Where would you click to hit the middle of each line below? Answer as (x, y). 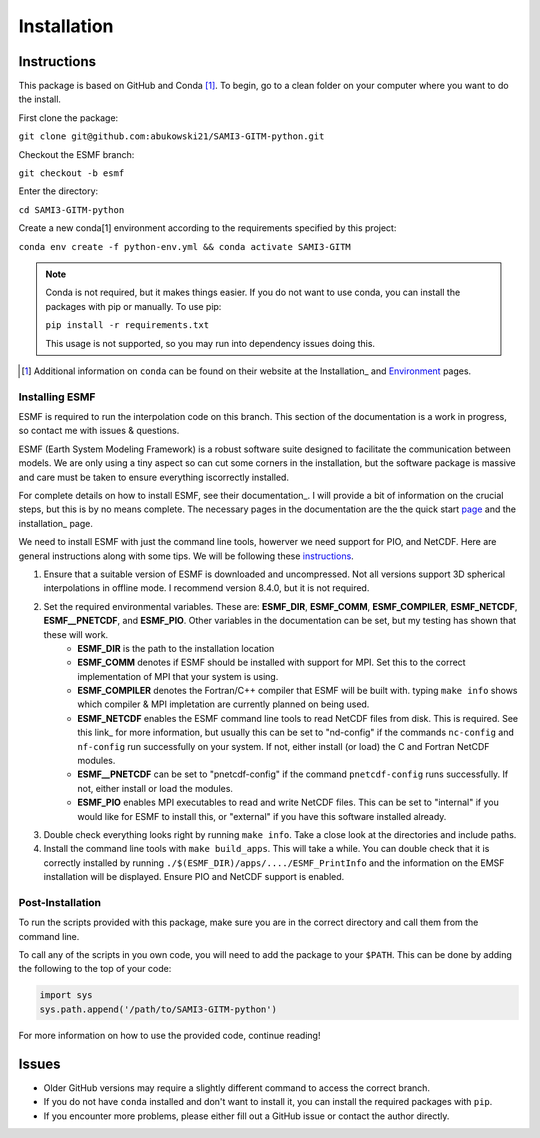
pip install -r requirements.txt (127, 325)
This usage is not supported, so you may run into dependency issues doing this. (210, 343)
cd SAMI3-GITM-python (71, 209)
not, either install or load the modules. (155, 788)
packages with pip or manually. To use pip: (133, 306)
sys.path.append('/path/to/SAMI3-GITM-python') (158, 1009)
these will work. (76, 634)
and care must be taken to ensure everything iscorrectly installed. (154, 477)
